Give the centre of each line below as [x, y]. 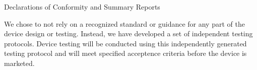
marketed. [19, 63]
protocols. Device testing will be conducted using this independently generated [125, 43]
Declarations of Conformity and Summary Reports [82, 7]
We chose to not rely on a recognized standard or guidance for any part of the [124, 23]
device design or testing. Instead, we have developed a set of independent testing [128, 33]
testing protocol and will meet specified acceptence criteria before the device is [125, 53]
